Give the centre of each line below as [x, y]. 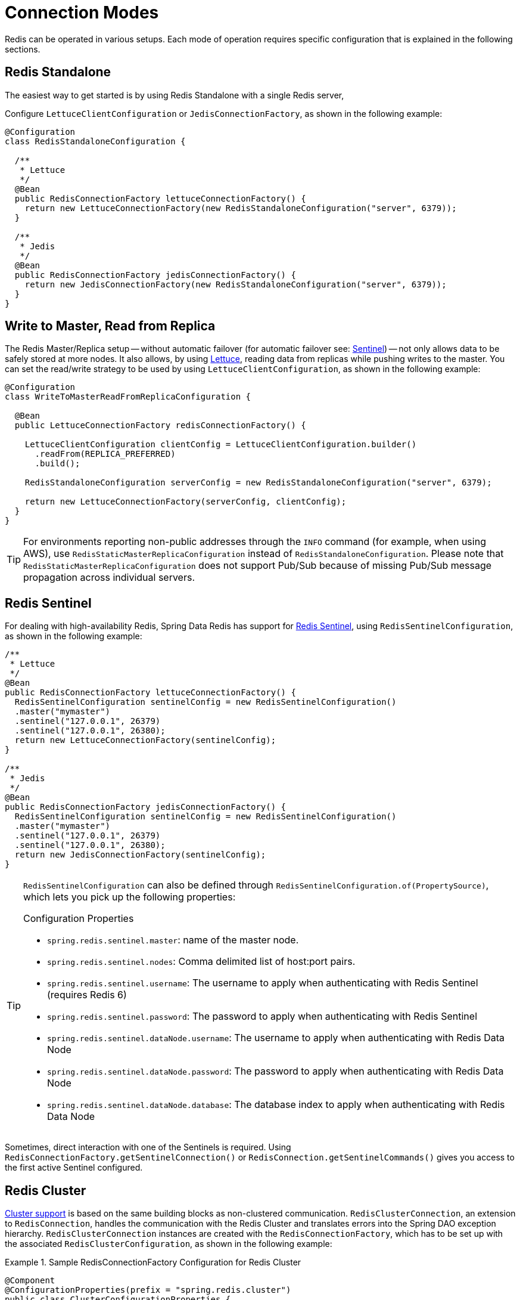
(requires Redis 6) [87, 995]
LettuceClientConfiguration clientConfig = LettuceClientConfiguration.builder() [221, 445]
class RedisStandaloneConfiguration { [95, 141]
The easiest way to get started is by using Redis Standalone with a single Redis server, [175, 95]
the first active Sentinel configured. [74, 1168]
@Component [30, 1281]
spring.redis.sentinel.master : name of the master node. [173, 940]
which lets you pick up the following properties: [130, 897]
